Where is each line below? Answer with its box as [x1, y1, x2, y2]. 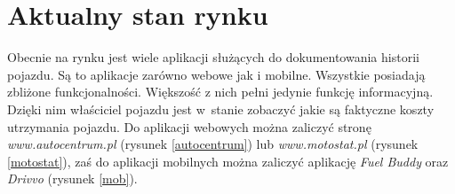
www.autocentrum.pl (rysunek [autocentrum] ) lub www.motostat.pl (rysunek [7, 135, 419, 153]
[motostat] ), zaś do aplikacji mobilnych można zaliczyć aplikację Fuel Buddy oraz [7, 151, 449, 170]
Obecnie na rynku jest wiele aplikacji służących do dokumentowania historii [7, 48, 419, 66]
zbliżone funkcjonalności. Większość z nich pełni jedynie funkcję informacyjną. [7, 82, 434, 101]
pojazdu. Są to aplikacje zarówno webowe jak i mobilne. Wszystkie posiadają [7, 65, 426, 83]
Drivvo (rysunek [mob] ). [7, 169, 138, 188]
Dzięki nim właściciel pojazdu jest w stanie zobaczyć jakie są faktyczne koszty [7, 99, 435, 118]
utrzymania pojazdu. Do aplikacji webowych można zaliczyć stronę [7, 117, 371, 136]
